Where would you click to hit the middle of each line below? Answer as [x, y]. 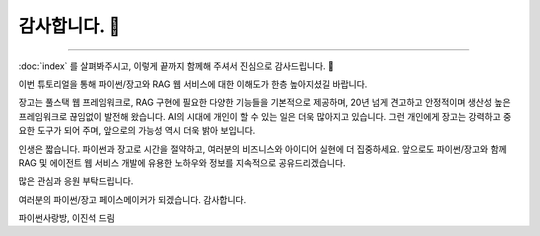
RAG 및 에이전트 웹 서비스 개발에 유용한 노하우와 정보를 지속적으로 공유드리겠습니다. [182, 162]
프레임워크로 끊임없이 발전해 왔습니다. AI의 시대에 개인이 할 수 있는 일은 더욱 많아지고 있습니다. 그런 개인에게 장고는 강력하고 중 [265, 116]
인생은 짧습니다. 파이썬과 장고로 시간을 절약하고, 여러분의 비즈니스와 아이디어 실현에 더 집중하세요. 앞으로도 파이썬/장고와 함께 [262, 149]
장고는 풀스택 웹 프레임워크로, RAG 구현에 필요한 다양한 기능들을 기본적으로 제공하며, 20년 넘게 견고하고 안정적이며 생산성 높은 [264, 102]
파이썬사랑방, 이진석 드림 [66, 218]
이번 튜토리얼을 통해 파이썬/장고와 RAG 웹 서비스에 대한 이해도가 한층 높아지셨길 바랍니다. [193, 84]
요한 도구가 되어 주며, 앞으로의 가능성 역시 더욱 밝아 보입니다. [137, 131]
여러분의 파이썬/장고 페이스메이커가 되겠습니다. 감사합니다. [132, 199]
